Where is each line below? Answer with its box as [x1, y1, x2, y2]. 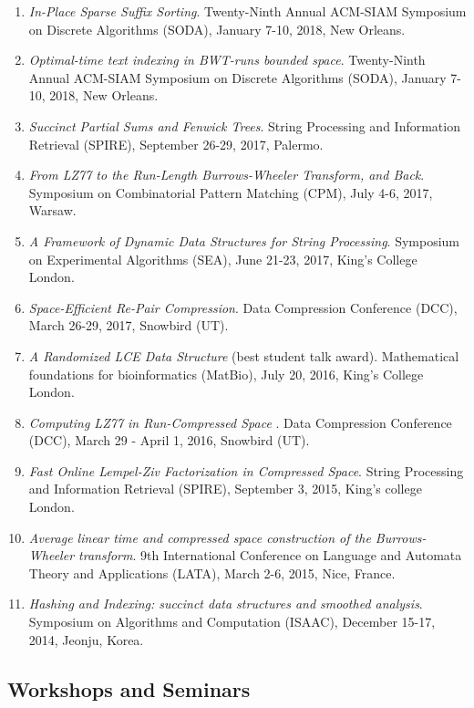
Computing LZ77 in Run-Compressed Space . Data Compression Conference [28, 412, 452, 432]
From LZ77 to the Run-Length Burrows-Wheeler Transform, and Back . [28, 165, 425, 184]
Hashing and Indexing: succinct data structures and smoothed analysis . [28, 594, 423, 613]
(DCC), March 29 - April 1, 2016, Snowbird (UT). [28, 431, 310, 450]
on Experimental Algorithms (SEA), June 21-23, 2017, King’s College [28, 249, 417, 268]
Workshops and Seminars [7, 674, 251, 703]
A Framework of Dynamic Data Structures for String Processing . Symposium [28, 231, 460, 250]
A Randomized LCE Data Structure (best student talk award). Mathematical [28, 346, 459, 365]
